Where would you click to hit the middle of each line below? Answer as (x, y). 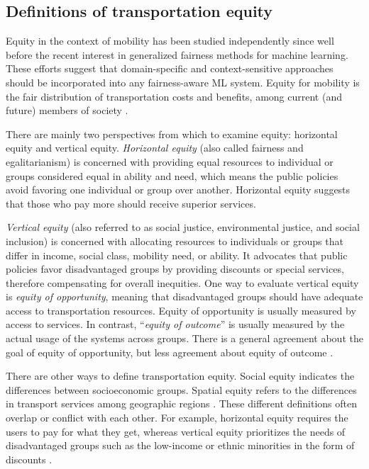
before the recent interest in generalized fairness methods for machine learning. (177, 54)
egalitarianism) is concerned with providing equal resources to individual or (170, 161)
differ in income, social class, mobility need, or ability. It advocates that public (177, 255)
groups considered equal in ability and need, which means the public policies (172, 175)
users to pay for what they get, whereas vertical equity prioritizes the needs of (176, 431)
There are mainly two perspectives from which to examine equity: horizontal (172, 134)
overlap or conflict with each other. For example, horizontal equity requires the (177, 418)
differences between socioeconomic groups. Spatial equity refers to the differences (181, 389)
